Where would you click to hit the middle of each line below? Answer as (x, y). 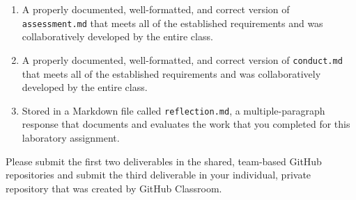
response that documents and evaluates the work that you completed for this (186, 124)
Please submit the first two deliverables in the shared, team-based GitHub (164, 161)
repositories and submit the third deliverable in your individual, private (158, 175)
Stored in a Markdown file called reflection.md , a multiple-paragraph (173, 110)
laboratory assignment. (71, 137)
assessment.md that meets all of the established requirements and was (172, 23)
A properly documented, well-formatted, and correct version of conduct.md (182, 59)
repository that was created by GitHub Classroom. (114, 188)
